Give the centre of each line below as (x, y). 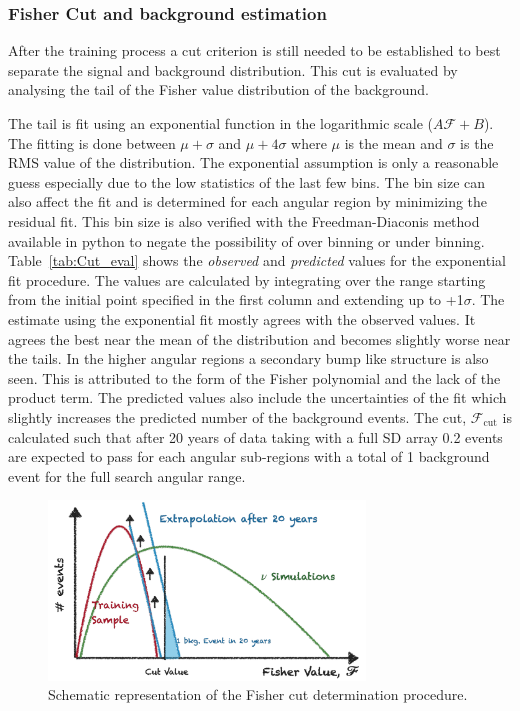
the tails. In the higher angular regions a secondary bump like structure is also (248, 358)
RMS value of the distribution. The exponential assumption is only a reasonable (253, 162)
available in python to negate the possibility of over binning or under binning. (246, 240)
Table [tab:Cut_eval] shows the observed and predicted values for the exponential (257, 260)
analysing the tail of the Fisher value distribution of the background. (218, 89)
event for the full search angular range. (127, 475)
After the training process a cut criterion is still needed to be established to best (254, 50)
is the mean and (393, 142)
